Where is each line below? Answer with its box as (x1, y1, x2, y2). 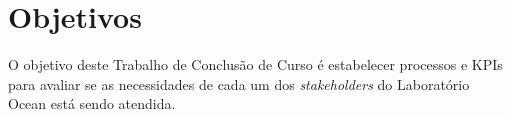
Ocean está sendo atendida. (8, 93, 176, 114)
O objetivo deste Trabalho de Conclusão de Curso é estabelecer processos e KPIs (8, 54, 503, 75)
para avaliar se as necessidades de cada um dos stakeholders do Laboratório (8, 73, 470, 94)
